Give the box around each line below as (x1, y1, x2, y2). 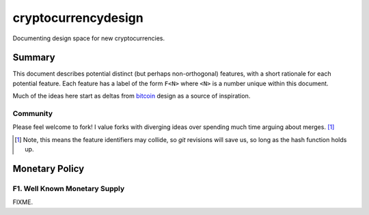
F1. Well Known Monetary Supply (12, 184, 125, 193)
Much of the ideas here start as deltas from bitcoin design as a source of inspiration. (12, 92, 251, 100)
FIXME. (12, 198, 33, 206)
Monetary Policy (12, 162, 85, 174)
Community (12, 109, 53, 118)
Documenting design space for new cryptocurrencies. (12, 34, 165, 42)
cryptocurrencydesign (12, 10, 143, 25)
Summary (12, 52, 55, 63)
